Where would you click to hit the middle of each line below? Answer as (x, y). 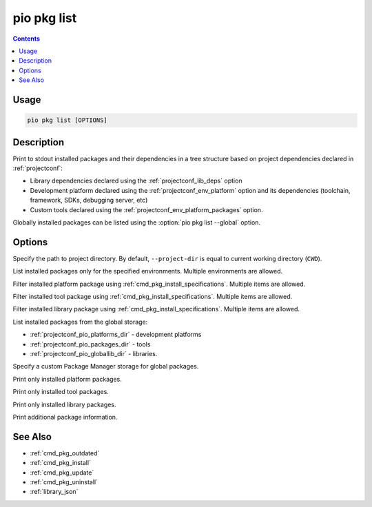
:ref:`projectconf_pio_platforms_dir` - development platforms (116, 335)
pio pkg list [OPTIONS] (68, 120)
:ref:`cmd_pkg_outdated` (65, 453)
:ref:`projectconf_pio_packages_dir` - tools (90, 344)
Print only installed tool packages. (61, 392)
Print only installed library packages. (64, 404)
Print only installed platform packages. (67, 379)
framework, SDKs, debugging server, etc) (89, 200)
